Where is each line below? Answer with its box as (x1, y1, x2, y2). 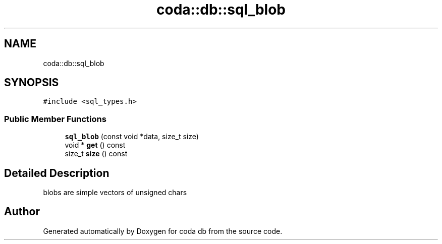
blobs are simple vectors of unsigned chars (43, 188, 187, 197)
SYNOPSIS (4, 76, 59, 89)
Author (4, 205, 40, 218)
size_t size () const (65, 149, 128, 158)
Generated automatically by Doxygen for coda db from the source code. (43, 226, 283, 235)
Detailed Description (4, 166, 109, 179)
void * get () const (65, 141, 126, 150)
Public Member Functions (4, 113, 106, 124)
